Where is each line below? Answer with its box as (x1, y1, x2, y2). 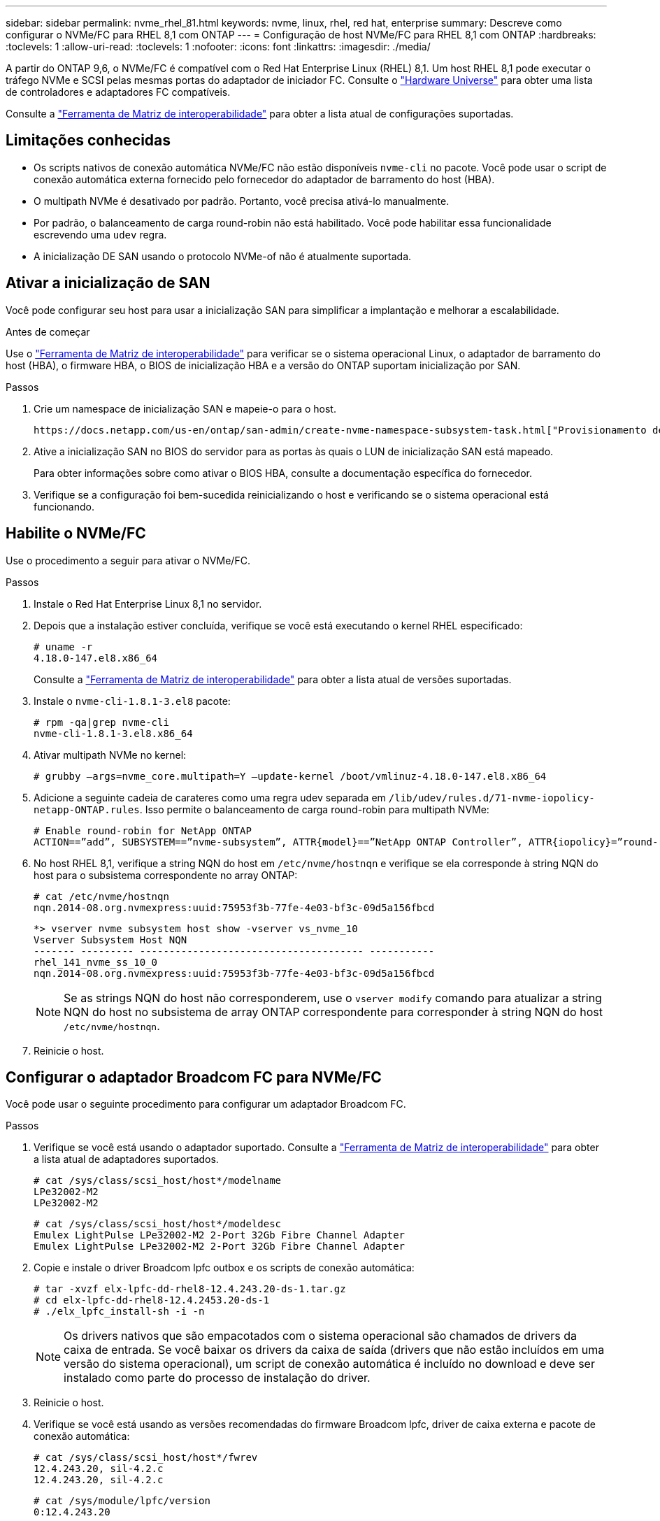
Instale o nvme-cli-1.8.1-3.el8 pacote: (34, 694, 231, 707)
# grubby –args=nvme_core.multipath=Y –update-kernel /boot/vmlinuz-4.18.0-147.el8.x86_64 (34, 770, 547, 782)
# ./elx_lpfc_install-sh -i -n (34, 1306, 205, 1318)
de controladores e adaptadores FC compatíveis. (6, 86, 231, 98)
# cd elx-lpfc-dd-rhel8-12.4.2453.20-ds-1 (34, 1294, 270, 1306)
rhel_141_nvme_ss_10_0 (34, 956, 158, 968)
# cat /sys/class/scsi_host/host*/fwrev (34, 1452, 258, 1464)
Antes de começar (6, 325, 90, 338)
